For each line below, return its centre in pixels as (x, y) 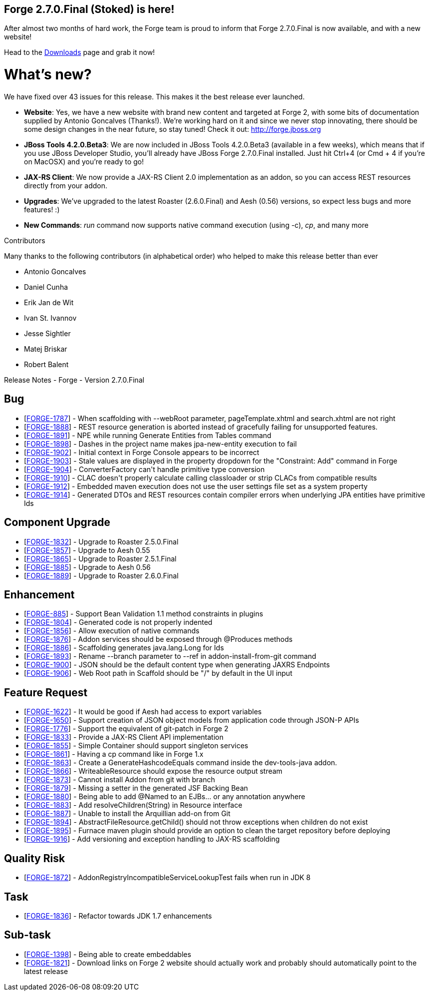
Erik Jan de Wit (49, 302)
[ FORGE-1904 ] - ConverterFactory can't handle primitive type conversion (144, 469)
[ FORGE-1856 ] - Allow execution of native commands (112, 631)
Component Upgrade (57, 522)
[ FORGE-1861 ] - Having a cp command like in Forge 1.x (114, 754)
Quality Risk (35, 858)
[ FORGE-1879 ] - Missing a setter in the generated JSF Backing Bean (136, 788)
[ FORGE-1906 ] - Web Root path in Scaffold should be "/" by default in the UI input (158, 673)
